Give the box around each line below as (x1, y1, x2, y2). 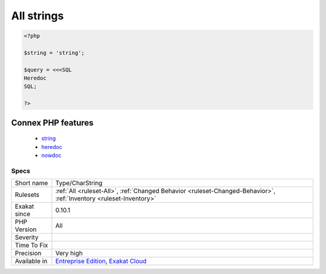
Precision (14, 249, 42, 258)
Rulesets (14, 191, 39, 199)
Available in (14, 257, 48, 266)
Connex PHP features (11, 118, 94, 128)
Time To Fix (14, 241, 48, 250)
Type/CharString (55, 179, 103, 187)
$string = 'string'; (24, 49, 85, 56)
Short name (14, 179, 48, 187)
